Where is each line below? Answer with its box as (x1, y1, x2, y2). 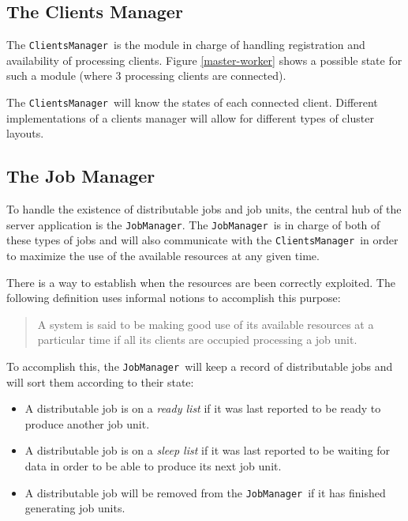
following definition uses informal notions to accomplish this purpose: (6, 289, 341, 306)
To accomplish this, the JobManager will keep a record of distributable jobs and (6, 357, 393, 374)
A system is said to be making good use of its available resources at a (37, 315, 374, 332)
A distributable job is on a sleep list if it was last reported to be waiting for (24, 442, 391, 459)
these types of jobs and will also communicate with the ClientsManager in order (6, 232, 399, 248)
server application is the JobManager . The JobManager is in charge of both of (6, 216, 380, 232)
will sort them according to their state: (6, 373, 194, 390)
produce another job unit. (24, 415, 150, 432)
